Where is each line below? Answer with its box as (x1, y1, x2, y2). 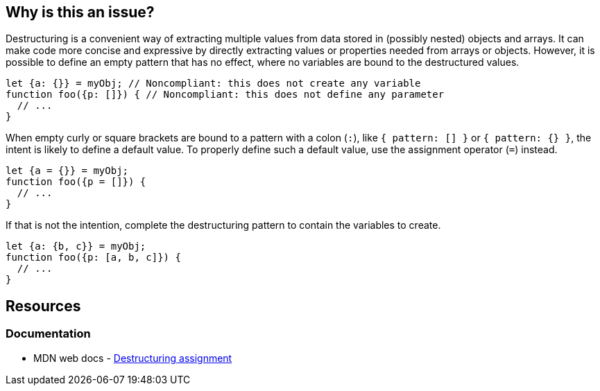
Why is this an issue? (6, 3, 155, 21)
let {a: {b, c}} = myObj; (6, 241, 146, 252)
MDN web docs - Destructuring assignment (33, 351, 232, 364)
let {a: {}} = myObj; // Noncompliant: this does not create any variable (6, 78, 421, 89)
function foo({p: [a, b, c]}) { (6, 252, 181, 263)
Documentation (6, 327, 91, 341)
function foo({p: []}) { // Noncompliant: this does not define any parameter (6, 89, 445, 101)
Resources (6, 297, 81, 315)
